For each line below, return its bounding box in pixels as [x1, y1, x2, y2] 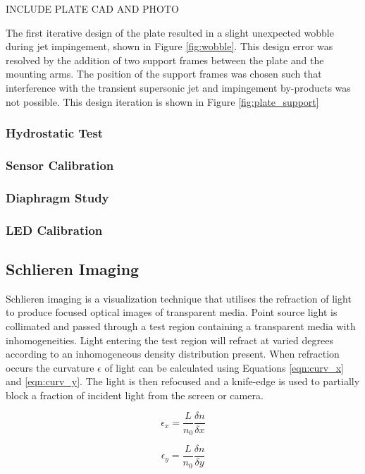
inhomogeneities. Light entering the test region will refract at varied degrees [6, 332, 333, 347]
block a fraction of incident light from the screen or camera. [6, 387, 264, 402]
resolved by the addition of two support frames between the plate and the [6, 52, 324, 67]
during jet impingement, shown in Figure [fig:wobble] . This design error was [6, 39, 333, 54]
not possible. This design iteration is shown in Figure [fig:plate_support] [6, 94, 319, 109]
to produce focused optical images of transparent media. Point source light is [6, 305, 338, 320]
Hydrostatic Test [6, 124, 104, 142]
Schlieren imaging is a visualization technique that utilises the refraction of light [6, 291, 352, 305]
